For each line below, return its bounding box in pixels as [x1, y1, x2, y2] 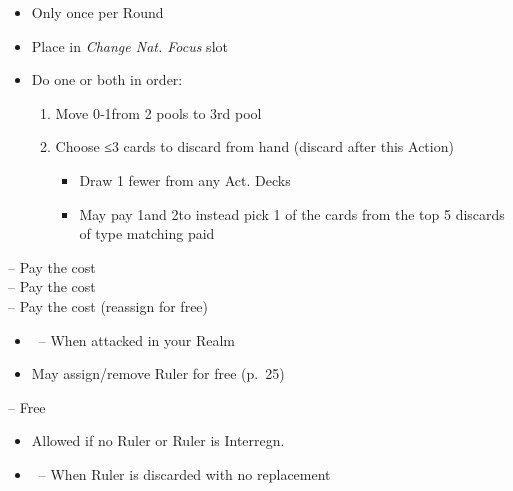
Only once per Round [31, 2, 164, 22]
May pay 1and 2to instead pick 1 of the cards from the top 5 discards [79, 203, 505, 224]
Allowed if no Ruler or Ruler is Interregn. [31, 430, 285, 451]
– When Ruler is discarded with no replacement [38, 463, 331, 484]
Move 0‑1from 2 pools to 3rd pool [55, 102, 262, 123]
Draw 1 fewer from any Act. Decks [79, 169, 291, 190]
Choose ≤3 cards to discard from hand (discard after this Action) [55, 136, 454, 157]
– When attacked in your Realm [38, 329, 236, 350]
